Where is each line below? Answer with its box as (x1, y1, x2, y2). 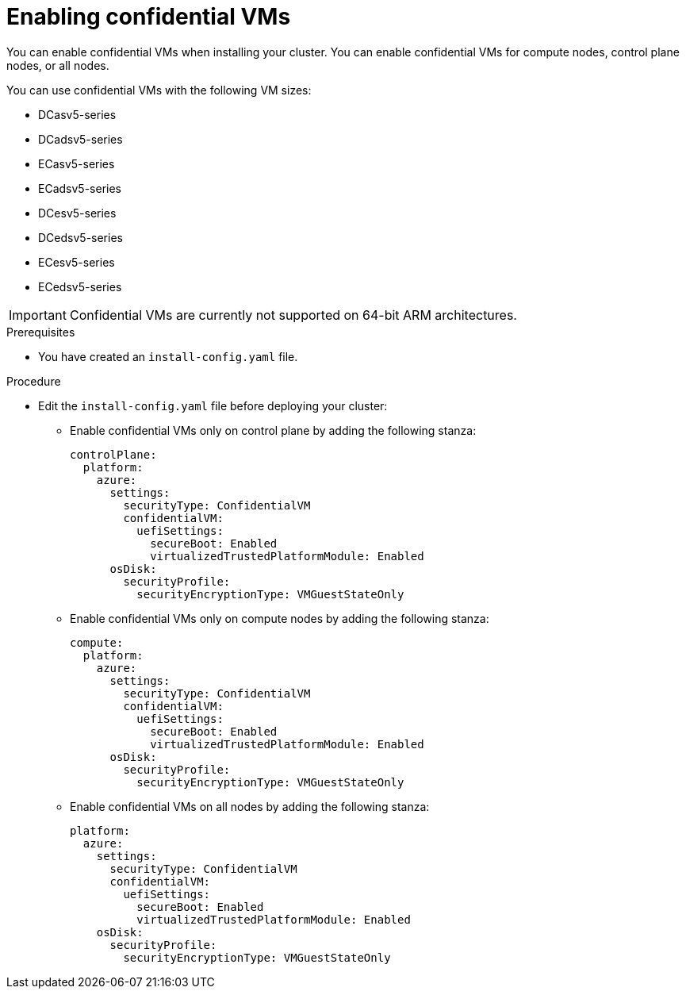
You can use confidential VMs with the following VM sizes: (6, 83, 312, 97)
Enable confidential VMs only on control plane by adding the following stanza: (70, 423, 477, 437)
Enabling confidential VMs (6, 3, 291, 30)
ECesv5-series (38, 255, 115, 269)
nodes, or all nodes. (6, 58, 109, 72)
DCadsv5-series (38, 132, 123, 146)
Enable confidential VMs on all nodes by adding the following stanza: (70, 799, 430, 813)
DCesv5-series (38, 206, 117, 220)
